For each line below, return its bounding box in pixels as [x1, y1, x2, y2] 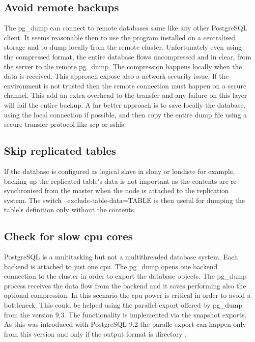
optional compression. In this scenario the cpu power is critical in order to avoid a [4, 290, 251, 300]
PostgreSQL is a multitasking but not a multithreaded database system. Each [4, 252, 238, 262]
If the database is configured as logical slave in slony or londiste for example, [4, 166, 235, 176]
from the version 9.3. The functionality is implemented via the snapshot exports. [4, 309, 247, 319]
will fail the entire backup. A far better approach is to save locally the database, [4, 99, 246, 110]
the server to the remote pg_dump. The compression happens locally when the [4, 61, 242, 71]
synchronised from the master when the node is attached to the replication [4, 185, 229, 196]
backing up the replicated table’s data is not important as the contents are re [4, 175, 237, 186]
